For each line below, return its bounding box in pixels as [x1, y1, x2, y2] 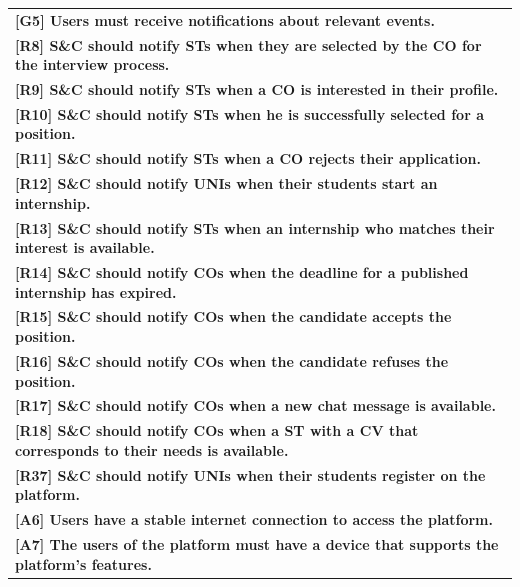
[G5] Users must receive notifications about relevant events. [15, 9, 435, 30]
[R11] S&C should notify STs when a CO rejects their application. [15, 148, 481, 169]
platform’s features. [15, 553, 152, 574]
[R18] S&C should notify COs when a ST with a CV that [15, 420, 419, 441]
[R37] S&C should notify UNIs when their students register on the [15, 464, 486, 485]
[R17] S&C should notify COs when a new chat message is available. [15, 395, 496, 416]
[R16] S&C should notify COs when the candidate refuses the [15, 350, 449, 371]
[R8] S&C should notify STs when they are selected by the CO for [15, 34, 482, 55]
